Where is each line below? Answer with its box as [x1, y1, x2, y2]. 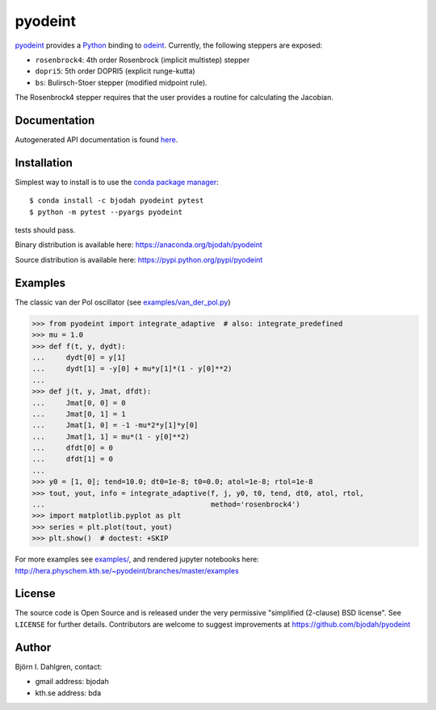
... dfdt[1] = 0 [31, 455, 113, 464]
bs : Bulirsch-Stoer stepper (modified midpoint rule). [35, 78, 208, 87]
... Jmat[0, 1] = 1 [31, 409, 127, 418]
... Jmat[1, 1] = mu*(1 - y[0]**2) [31, 432, 190, 441]
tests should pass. [15, 225, 76, 235]
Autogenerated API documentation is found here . [15, 135, 178, 145]
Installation [15, 156, 73, 170]
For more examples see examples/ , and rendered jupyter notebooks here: [15, 554, 260, 565]
